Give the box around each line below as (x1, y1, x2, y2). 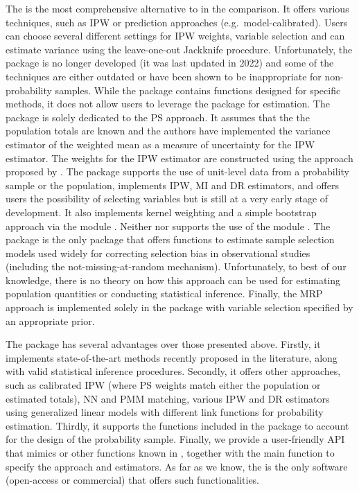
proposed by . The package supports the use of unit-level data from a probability (6, 164, 349, 179)
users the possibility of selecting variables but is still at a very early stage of (6, 191, 329, 206)
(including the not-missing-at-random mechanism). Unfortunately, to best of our (6, 259, 347, 274)
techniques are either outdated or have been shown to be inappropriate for (6, 69, 322, 83)
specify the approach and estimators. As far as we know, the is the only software (6, 459, 348, 473)
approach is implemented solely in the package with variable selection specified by (6, 300, 353, 315)
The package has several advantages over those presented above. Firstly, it (6, 337, 321, 351)
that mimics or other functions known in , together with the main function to (6, 446, 335, 459)
